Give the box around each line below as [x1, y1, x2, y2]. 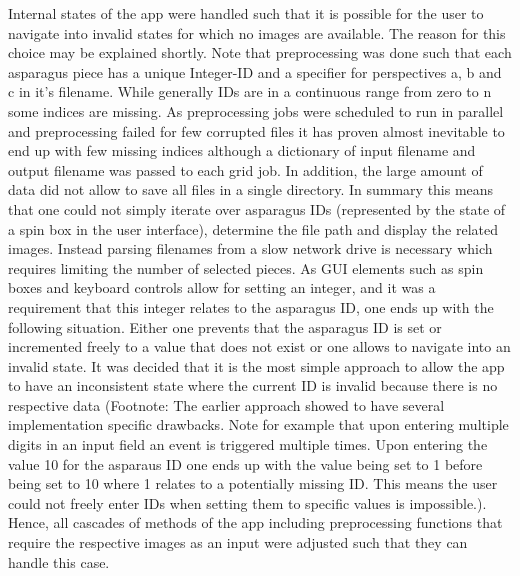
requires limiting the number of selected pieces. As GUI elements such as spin [8, 257, 484, 278]
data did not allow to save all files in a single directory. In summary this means [8, 179, 494, 200]
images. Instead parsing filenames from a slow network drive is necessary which [8, 238, 493, 259]
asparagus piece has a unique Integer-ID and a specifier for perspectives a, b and [8, 61, 502, 82]
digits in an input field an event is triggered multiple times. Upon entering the [8, 434, 488, 455]
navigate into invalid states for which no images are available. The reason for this [8, 22, 506, 43]
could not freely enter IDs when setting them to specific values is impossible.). [8, 492, 487, 513]
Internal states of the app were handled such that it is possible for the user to [8, 3, 484, 23]
